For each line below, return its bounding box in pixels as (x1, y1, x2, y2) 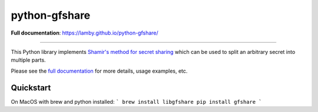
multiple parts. (11, 56, 47, 64)
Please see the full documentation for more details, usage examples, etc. (11, 67, 188, 74)
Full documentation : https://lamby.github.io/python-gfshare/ (11, 29, 158, 36)
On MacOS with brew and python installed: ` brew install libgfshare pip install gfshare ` (11, 98, 262, 105)
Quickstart (11, 83, 51, 93)
